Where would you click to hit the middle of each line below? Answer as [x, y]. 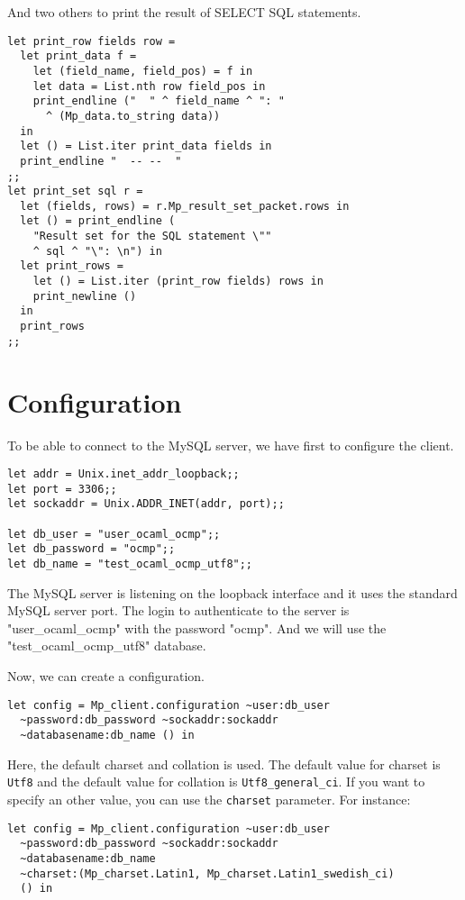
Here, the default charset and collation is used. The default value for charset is [224, 764]
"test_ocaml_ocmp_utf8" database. [107, 645]
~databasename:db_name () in [107, 735]
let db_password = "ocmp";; [91, 549]
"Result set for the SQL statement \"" [152, 236]
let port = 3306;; [62, 489]
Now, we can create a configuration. [106, 676]
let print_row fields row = [91, 41]
